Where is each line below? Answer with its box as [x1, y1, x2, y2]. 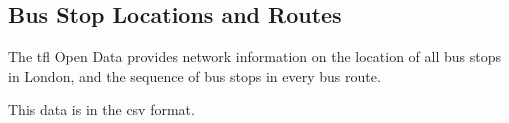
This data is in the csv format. [8, 99, 195, 120]
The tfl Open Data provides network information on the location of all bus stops [8, 46, 501, 67]
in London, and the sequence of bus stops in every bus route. [8, 65, 381, 86]
